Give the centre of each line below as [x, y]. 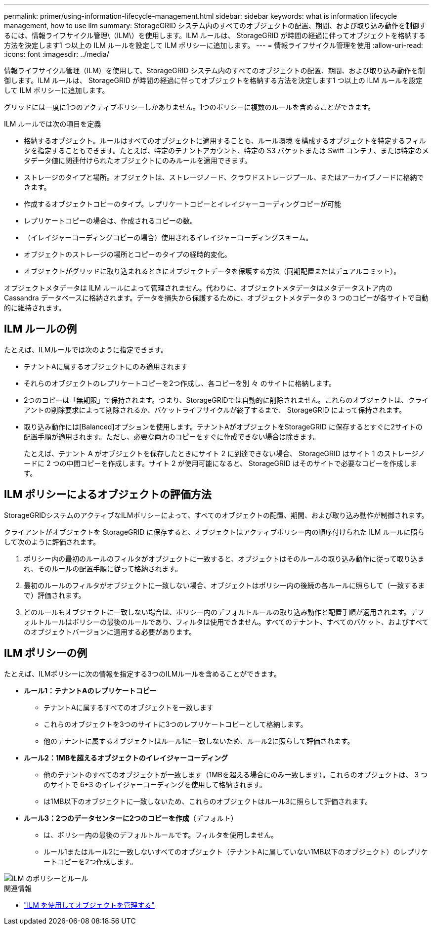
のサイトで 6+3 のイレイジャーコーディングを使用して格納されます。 [155, 784]
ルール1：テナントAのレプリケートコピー [90, 690]
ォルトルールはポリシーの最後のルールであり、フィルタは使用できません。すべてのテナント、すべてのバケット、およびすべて [226, 622]
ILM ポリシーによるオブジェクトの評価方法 [108, 495]
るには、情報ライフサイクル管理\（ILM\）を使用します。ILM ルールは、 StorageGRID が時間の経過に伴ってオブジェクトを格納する [215, 35]
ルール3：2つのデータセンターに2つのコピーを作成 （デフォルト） [131, 818]
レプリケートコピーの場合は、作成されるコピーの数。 [110, 221]
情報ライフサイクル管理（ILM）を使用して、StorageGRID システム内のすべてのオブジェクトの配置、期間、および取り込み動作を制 [215, 70]
